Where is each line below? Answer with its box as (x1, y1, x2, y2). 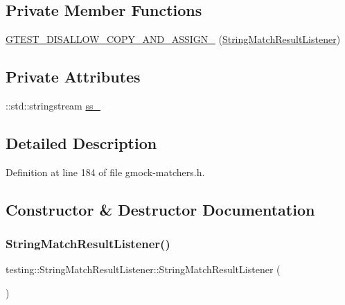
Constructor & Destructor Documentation (6, 198, 315, 220)
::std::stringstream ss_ (6, 98, 100, 112)
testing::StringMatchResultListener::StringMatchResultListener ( (6, 262, 281, 277)
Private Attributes (6, 66, 141, 87)
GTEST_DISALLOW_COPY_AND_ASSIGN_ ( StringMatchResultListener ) (6, 32, 341, 46)
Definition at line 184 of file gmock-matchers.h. (6, 164, 205, 179)
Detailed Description (6, 132, 157, 153)
